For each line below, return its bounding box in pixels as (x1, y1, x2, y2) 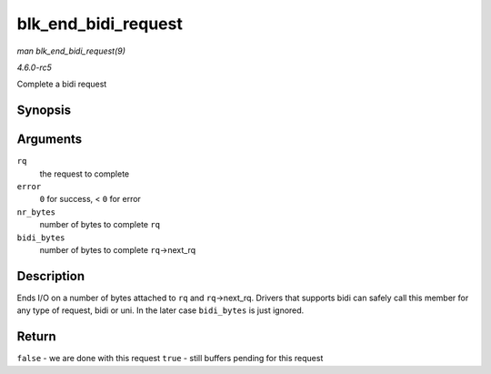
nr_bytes (16, 207, 56, 217)
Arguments (16, 132, 83, 147)
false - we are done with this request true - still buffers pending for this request (16, 353, 324, 364)
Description (16, 268, 85, 284)
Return (16, 329, 56, 345)
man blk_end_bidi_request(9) (16, 45, 126, 56)
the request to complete (39, 168, 130, 179)
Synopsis (16, 103, 72, 118)
